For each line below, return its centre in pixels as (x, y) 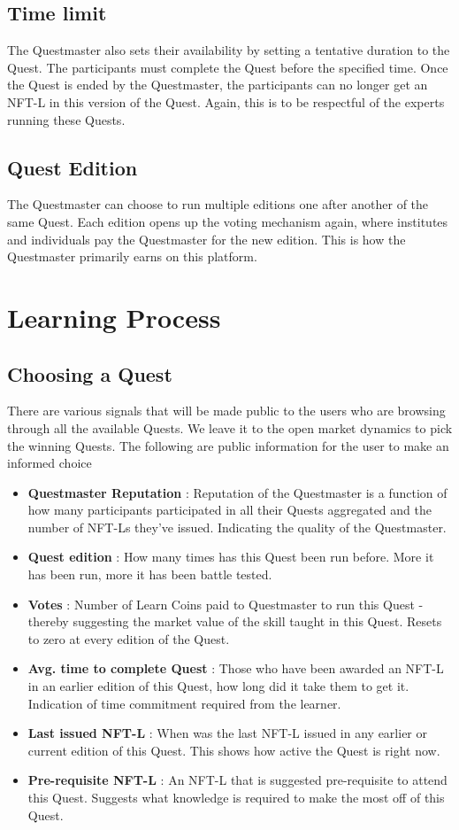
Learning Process (114, 317)
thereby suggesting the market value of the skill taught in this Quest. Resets (235, 621)
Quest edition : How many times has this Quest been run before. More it (231, 557)
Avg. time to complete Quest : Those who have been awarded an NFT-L (236, 668)
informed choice (50, 463)
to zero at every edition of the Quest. (129, 638)
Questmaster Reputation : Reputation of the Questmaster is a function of (237, 492)
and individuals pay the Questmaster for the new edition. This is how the (207, 239)
